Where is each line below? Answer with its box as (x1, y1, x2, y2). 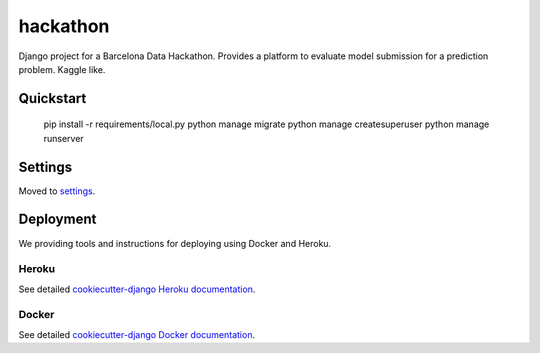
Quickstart (18, 90, 87, 107)
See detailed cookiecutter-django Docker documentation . (18, 328, 255, 340)
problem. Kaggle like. (18, 63, 106, 75)
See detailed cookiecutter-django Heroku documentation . (18, 283, 256, 295)
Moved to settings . (18, 185, 96, 197)
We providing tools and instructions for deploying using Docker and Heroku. (18, 237, 332, 249)
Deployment (18, 211, 97, 228)
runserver (43, 132, 84, 144)
